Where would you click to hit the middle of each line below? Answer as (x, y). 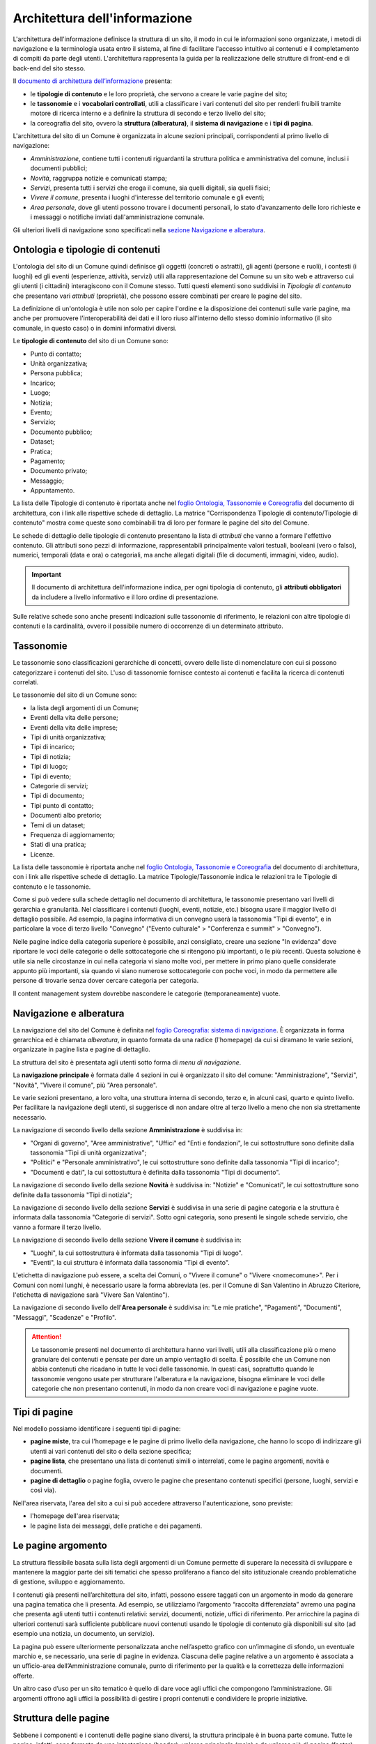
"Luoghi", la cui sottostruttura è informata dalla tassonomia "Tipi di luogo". (136, 1253)
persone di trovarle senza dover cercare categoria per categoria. (106, 981)
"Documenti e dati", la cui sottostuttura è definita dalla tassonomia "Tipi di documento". (155, 1172)
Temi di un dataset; (58, 825)
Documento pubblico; (61, 432)
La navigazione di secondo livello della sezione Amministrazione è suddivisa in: (128, 1130)
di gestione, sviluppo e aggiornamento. (69, 1582)
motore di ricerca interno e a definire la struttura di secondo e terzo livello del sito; (148, 113)
